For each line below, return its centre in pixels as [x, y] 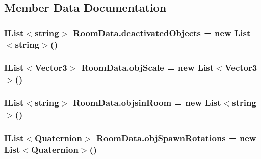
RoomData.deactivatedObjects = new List [162, 32]
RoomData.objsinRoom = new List [147, 103]
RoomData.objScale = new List [148, 68]
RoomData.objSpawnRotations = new [176, 138]
